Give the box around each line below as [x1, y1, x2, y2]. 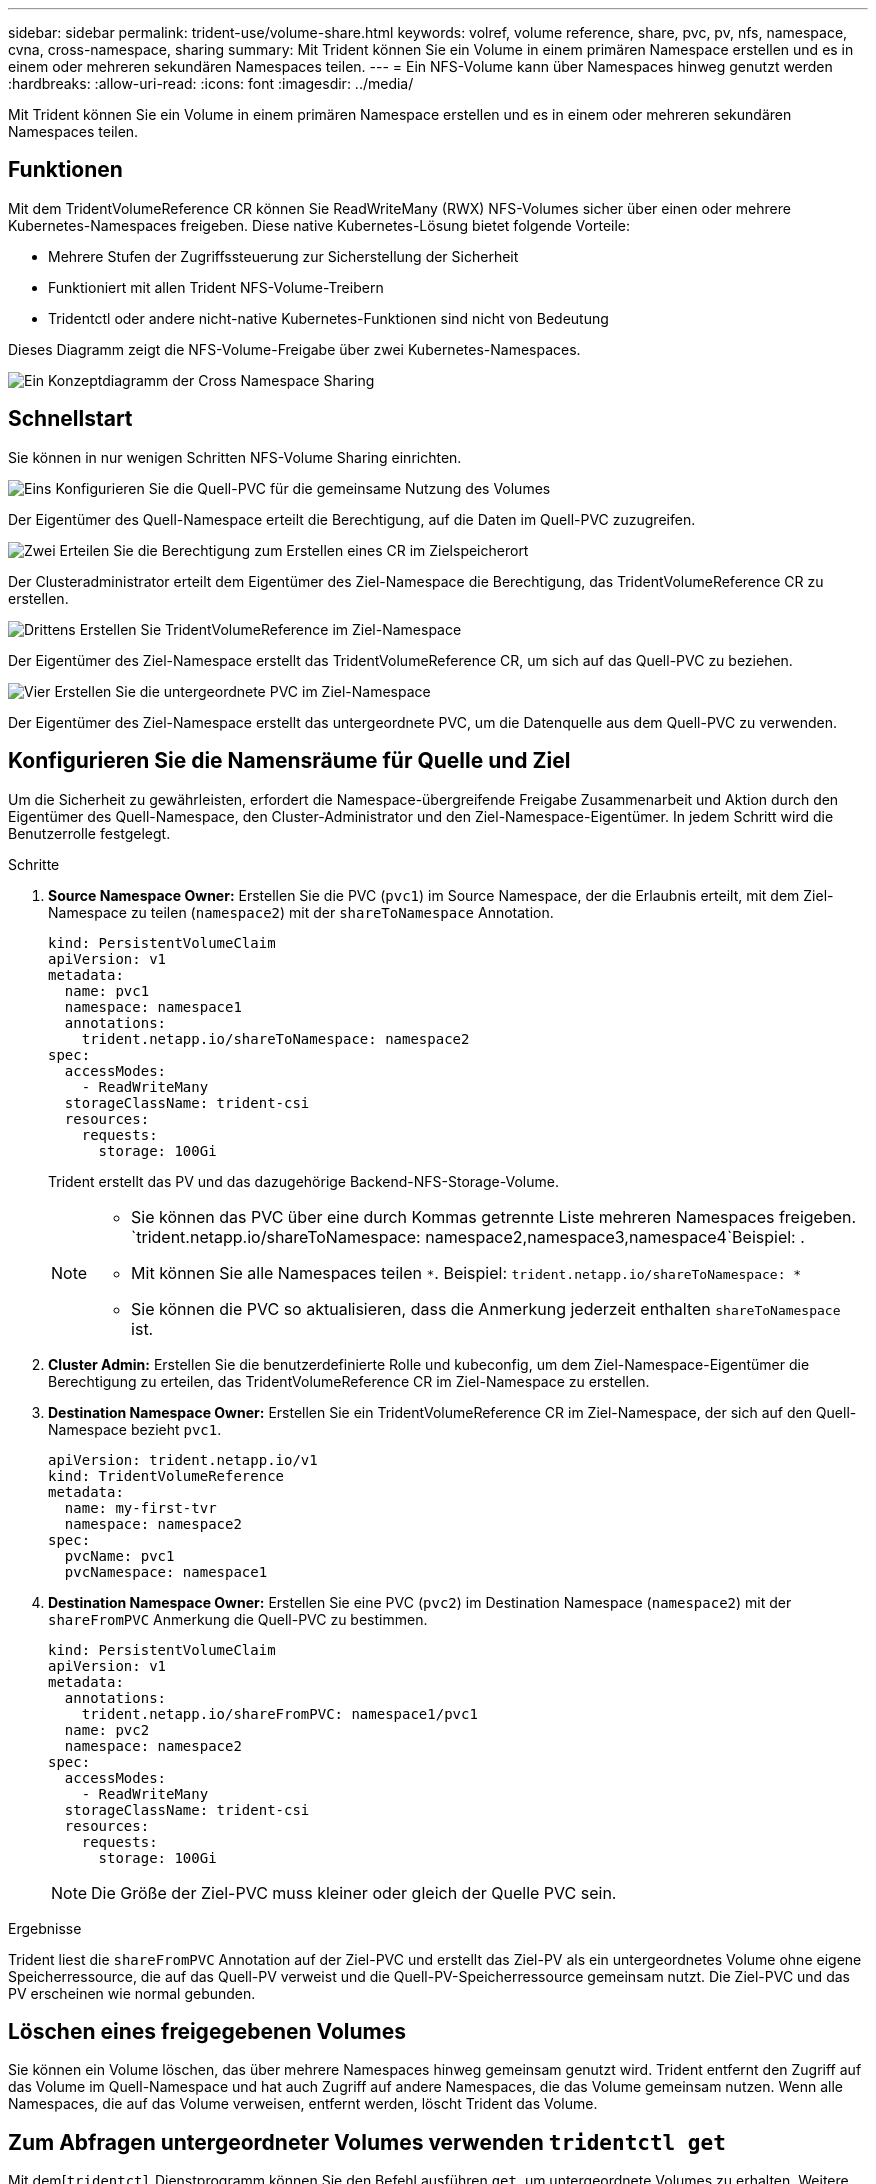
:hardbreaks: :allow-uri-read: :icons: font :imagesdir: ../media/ [8, 75, 414, 92]
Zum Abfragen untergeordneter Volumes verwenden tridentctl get [8, 2129, 726, 2155]
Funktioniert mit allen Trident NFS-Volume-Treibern [48, 278, 384, 296]
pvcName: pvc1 [64, 1547, 175, 1564]
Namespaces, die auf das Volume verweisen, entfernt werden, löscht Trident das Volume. [8, 2095, 598, 2113]
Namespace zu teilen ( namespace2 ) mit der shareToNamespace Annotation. [48, 903, 554, 921]
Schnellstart [8, 406, 133, 432]
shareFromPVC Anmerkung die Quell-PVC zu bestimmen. [48, 1610, 428, 1628]
